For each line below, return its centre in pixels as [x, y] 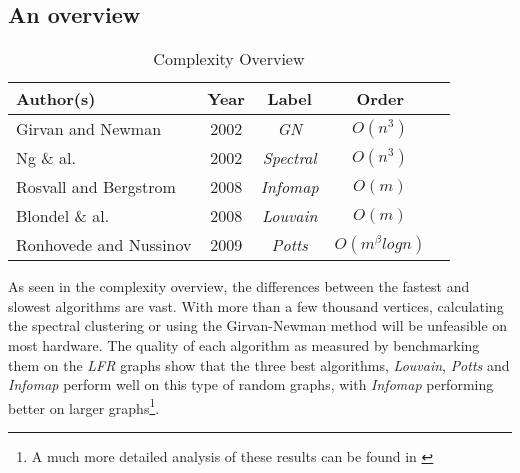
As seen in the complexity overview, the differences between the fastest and [239, 286]
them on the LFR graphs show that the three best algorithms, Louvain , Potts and [259, 364]
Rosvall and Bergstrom [96, 187]
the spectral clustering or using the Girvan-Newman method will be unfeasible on [258, 325]
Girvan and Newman [89, 129]
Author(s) [56, 99]
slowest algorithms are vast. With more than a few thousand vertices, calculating [256, 305]
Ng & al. [46, 158]
